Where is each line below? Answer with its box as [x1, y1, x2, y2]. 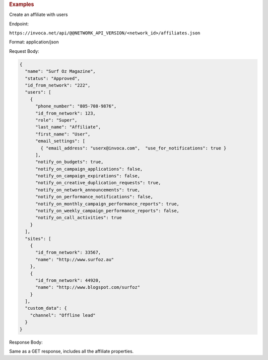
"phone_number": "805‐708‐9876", [35, 104, 117, 109]
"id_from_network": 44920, [35, 277, 101, 283]
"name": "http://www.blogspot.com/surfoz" [35, 284, 140, 290]
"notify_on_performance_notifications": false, [35, 194, 153, 200]
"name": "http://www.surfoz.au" [35, 256, 114, 262]
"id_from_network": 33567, [35, 249, 101, 255]
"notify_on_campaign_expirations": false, [35, 173, 140, 179]
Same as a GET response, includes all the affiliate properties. [9, 349, 134, 355]
